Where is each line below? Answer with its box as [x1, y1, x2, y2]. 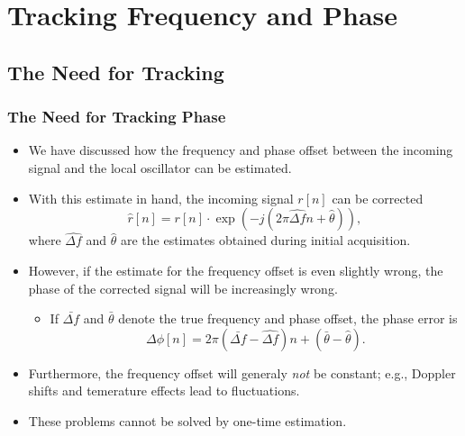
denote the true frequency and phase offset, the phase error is [118, 309, 458, 328]
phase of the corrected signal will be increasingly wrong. [28, 278, 338, 297]
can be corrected [332, 188, 424, 207]
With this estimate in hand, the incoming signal [28, 188, 294, 207]
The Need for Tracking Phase [7, 105, 226, 128]
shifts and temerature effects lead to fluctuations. [28, 381, 300, 400]
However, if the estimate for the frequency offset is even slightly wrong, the [28, 260, 443, 279]
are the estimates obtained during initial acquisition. [120, 231, 411, 250]
